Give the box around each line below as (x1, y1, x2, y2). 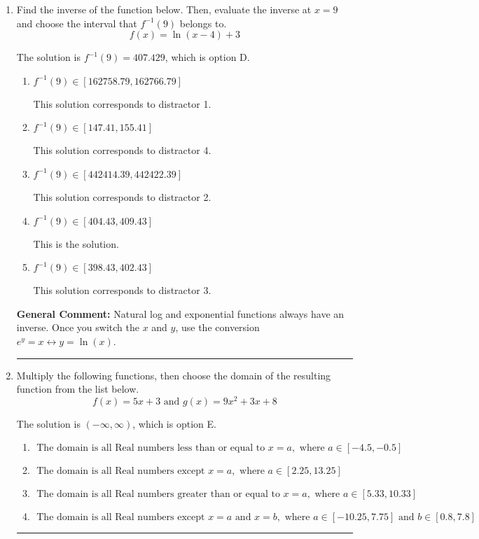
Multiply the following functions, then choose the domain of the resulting (16, 367, 331, 382)
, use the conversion (175, 320, 260, 335)
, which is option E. (132, 416, 216, 430)
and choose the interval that (16, 15, 137, 30)
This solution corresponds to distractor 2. (33, 189, 211, 204)
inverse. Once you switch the (16, 320, 139, 335)
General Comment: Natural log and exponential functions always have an (16, 306, 345, 321)
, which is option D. (165, 50, 250, 64)
